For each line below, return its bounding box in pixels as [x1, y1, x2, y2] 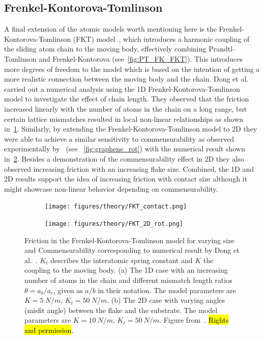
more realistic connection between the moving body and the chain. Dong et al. [4, 73, 249, 84]
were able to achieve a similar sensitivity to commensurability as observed [4, 133, 234, 144]
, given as [53, 284, 83, 295]
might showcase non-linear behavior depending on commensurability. [4, 183, 218, 194]
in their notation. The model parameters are [98, 284, 236, 295]
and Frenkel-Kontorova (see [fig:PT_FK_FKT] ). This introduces [39, 53, 243, 64]
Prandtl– [209, 43, 237, 54]
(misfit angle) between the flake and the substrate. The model [24, 304, 218, 315]
